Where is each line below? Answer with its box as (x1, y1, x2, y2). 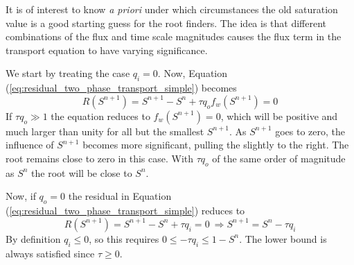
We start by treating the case (6, 66, 130, 80)
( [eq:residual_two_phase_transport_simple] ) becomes (6, 80, 237, 95)
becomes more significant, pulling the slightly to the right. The (82, 137, 349, 152)
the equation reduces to (51, 108, 150, 123)
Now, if (6, 189, 36, 203)
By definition (6, 231, 61, 246)
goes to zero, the (275, 123, 345, 138)
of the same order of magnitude (212, 151, 346, 165)
